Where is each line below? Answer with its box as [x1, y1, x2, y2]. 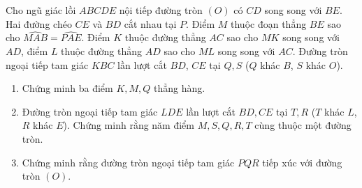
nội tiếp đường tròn [119, 3, 203, 17]
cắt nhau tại [124, 16, 177, 31]
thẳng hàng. [154, 81, 205, 95]
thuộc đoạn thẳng [231, 16, 307, 31]
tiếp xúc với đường [262, 155, 342, 169]
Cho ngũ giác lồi [6, 3, 76, 17]
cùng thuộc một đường [254, 118, 352, 132]
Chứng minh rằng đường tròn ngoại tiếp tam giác [22, 155, 235, 169]
